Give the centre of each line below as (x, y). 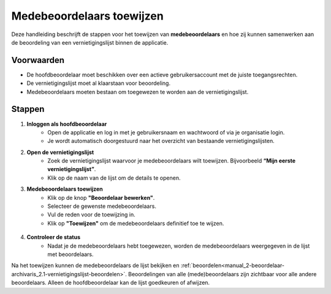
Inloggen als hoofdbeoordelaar (67, 124)
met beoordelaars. (71, 254)
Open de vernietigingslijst (60, 152)
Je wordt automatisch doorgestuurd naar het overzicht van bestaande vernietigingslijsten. (161, 141)
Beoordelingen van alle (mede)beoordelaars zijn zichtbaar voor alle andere (222, 274)
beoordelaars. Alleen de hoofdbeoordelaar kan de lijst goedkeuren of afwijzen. (111, 283)
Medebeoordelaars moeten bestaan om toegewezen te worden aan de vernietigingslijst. (138, 92)
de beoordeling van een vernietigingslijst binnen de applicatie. (90, 42)
